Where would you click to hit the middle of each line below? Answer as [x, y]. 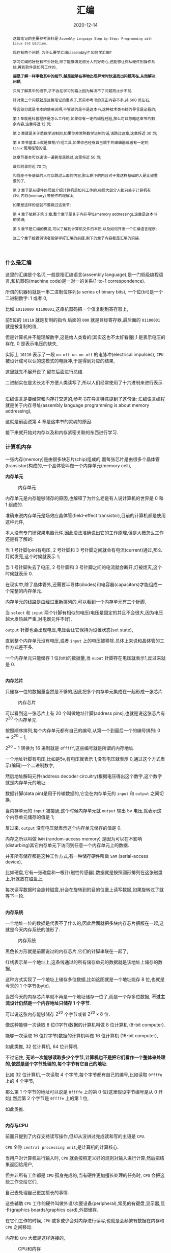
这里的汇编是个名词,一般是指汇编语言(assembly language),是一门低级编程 [82, 275]
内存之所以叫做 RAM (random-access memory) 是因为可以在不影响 [74, 838]
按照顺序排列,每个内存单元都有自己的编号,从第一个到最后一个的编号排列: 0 [83, 731]
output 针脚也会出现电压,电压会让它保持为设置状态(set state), [69, 630]
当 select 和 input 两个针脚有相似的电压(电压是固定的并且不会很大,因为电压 [84, 612]
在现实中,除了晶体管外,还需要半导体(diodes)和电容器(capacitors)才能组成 [81, 584]
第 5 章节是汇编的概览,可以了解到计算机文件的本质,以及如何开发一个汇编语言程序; [85, 229]
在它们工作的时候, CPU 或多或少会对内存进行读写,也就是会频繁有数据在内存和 [85, 1221]
